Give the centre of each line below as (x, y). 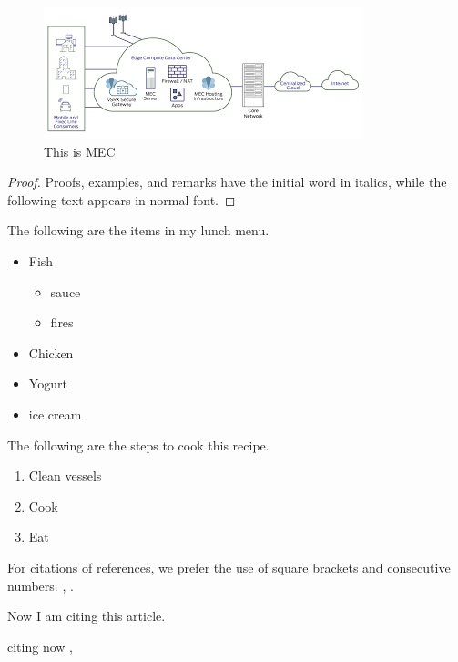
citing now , (40, 646)
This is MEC (80, 151)
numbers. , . (41, 585)
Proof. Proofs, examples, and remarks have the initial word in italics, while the (227, 182)
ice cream (55, 414)
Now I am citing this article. (87, 616)
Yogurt (48, 383)
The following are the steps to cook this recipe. (138, 445)
